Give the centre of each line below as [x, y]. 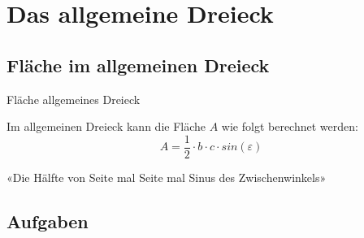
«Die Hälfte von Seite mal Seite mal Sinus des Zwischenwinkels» [167, 177]
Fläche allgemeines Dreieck [74, 99]
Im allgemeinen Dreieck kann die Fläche [106, 126]
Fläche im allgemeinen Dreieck [138, 65]
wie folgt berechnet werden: [290, 126]
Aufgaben [48, 221]
